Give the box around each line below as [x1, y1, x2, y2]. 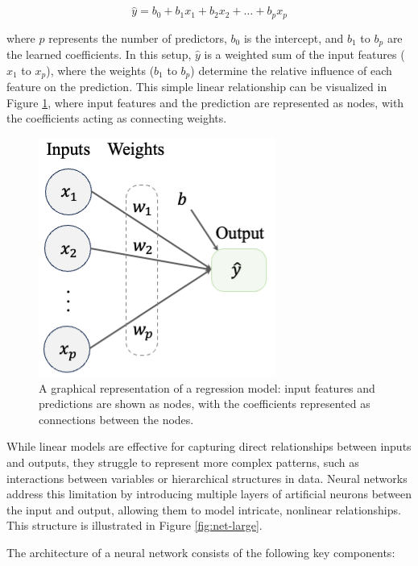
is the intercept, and [243, 29, 344, 46]
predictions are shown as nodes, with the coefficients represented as [39, 395, 370, 412]
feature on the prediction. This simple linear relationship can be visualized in [6, 78, 387, 95]
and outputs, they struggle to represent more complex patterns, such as [6, 453, 359, 470]
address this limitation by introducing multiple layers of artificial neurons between [6, 485, 412, 502]
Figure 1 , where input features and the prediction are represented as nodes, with [6, 94, 404, 110]
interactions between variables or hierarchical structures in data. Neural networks [6, 469, 408, 486]
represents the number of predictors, [48, 29, 227, 46]
